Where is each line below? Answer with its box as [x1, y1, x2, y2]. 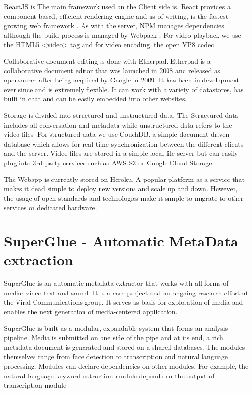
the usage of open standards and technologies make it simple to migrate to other [4, 193, 244, 203]
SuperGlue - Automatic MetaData [4, 231, 238, 251]
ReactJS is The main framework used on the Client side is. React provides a [4, 1, 231, 11]
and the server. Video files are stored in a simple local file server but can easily [4, 148, 238, 158]
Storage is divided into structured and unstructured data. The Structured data [4, 110, 238, 120]
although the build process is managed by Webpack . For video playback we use [4, 30, 241, 40]
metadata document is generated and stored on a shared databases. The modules [4, 342, 245, 352]
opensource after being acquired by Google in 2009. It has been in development [4, 75, 239, 85]
